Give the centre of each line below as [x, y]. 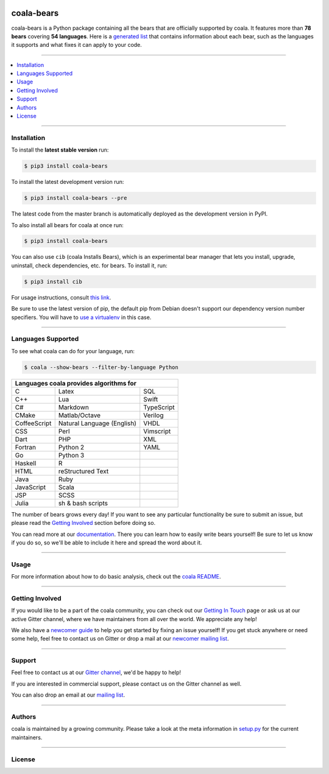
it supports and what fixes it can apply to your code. [77, 45]
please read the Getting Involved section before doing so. [83, 523]
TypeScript [159, 407]
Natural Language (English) [97, 423]
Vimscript [157, 431]
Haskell [26, 463]
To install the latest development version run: [68, 182]
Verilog [154, 415]
